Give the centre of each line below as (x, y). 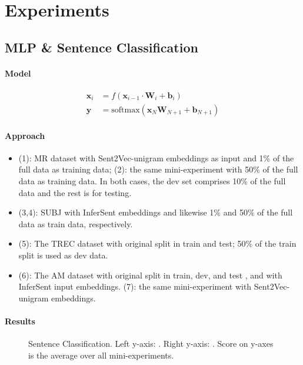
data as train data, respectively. (76, 223)
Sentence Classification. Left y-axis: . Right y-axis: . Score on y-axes (151, 344)
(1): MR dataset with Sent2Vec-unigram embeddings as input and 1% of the (156, 157)
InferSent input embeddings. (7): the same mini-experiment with (135, 286)
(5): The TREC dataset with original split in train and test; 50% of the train (157, 243)
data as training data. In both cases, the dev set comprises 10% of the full (152, 181)
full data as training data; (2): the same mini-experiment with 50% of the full (158, 169)
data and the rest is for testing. (75, 192)
